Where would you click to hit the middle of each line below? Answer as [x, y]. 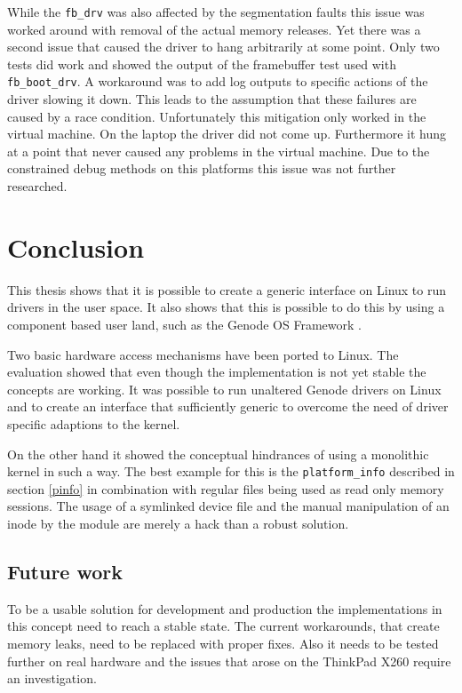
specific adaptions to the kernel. [94, 423]
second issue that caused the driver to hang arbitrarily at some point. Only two [223, 47]
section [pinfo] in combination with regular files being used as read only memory [226, 488]
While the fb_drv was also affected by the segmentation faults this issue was [216, 12]
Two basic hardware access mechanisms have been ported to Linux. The [203, 354]
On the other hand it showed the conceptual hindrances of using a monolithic [218, 454]
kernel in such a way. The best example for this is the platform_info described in [231, 471]
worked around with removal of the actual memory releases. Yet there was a [214, 29]
